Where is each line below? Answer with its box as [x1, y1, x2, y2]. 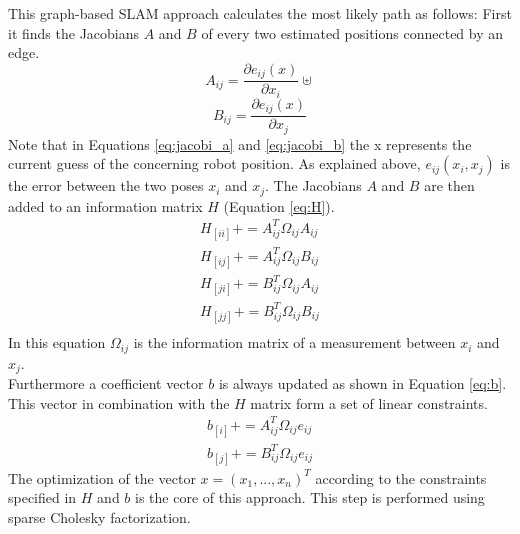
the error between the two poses [8, 175, 204, 196]
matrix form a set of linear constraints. [250, 392, 488, 413]
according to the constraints [315, 467, 487, 488]
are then [424, 175, 475, 196]
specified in [8, 487, 77, 508]
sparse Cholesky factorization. [8, 506, 191, 527]
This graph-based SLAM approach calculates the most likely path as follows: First [8, 3, 512, 23]
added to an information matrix [8, 195, 203, 216]
